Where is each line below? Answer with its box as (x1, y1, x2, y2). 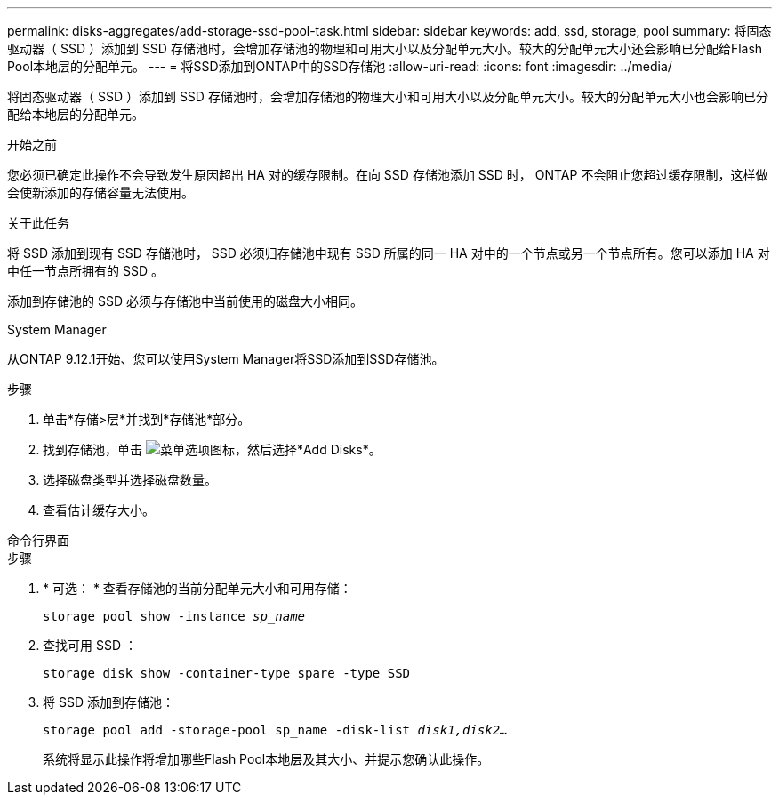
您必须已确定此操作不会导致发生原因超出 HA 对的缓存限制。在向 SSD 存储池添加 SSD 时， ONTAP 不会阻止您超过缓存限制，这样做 (7, 167, 768, 182)
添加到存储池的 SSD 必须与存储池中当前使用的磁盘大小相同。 (7, 293, 363, 309)
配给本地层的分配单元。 (7, 107, 144, 122)
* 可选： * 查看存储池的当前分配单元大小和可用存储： (43, 581, 352, 596)
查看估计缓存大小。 (43, 502, 155, 517)
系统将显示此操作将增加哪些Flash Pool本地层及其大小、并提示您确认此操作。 (43, 751, 490, 766)
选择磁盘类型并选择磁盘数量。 (43, 472, 217, 487)
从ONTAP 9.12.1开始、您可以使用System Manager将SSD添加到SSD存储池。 (7, 351, 445, 366)
